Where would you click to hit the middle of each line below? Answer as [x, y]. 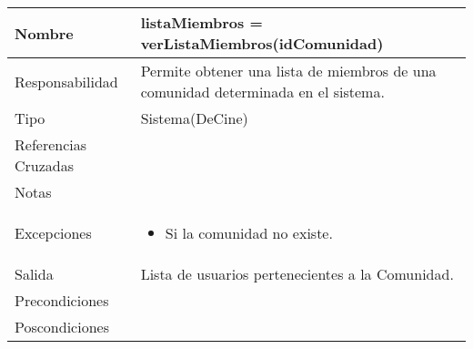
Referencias [51, 144]
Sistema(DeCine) [194, 118]
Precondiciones [62, 300]
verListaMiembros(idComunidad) [262, 43]
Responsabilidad [66, 81]
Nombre [44, 33]
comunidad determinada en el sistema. [262, 92]
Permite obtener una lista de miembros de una [288, 71]
